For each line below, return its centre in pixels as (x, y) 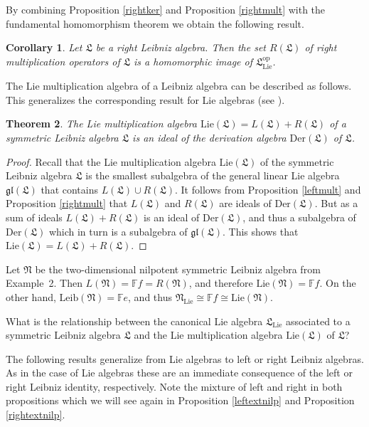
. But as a (336, 203)
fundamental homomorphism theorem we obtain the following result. (155, 23)
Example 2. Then (44, 283)
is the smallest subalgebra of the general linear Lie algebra (213, 175)
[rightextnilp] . (36, 415)
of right (321, 47)
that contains (69, 189)
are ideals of (245, 203)
